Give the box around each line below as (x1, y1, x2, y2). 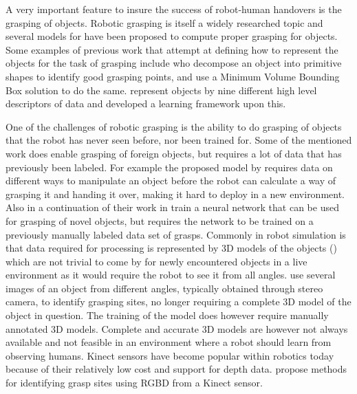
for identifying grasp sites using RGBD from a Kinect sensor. (6, 375, 263, 390)
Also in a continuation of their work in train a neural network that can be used (6, 200, 339, 215)
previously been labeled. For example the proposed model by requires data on (6, 160, 333, 174)
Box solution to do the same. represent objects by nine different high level (6, 83, 317, 97)
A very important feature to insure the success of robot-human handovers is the (6, 2, 342, 16)
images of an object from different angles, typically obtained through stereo (6, 281, 323, 295)
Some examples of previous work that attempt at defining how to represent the (6, 42, 338, 56)
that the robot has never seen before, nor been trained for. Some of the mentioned (6, 133, 352, 147)
